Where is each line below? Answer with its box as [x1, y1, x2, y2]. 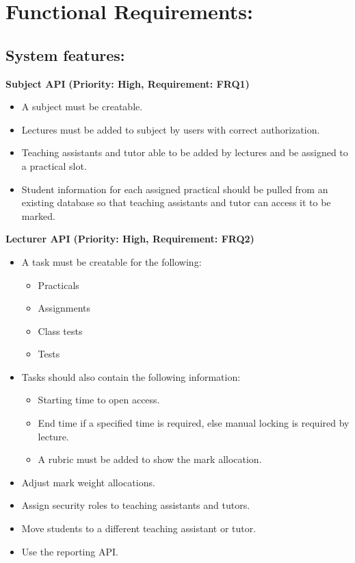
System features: [5, 44, 125, 65]
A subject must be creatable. [21, 99, 143, 114]
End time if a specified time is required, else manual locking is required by [38, 416, 350, 430]
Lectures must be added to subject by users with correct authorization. [21, 122, 320, 136]
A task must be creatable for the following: [21, 254, 202, 268]
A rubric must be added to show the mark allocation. [38, 452, 262, 466]
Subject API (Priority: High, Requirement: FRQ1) [5, 76, 250, 90]
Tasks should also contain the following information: [21, 369, 241, 384]
